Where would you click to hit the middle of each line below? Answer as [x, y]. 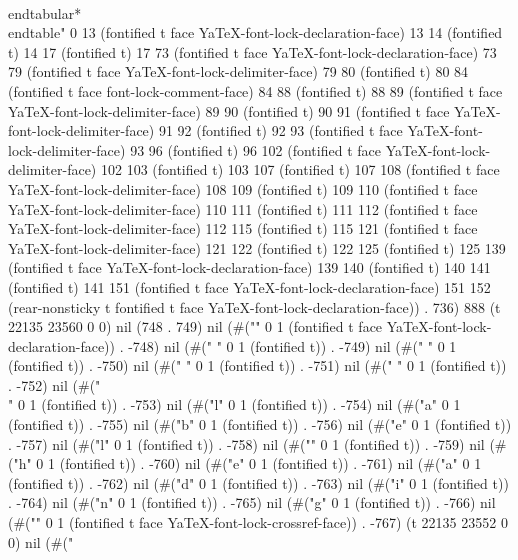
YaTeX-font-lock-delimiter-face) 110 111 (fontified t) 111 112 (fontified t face [243, 208]
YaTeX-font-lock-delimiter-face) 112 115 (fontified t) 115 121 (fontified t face [243, 228]
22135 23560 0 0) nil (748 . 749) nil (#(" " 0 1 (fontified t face [195, 326]
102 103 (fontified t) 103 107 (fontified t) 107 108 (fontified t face [300, 169]
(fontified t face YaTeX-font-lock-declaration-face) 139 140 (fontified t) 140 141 [249, 267]
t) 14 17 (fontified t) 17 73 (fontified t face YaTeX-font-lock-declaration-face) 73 [252, 51]
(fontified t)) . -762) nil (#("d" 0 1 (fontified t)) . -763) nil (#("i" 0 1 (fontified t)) [258, 482]
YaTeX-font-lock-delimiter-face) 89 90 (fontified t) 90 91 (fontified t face [229, 110]
